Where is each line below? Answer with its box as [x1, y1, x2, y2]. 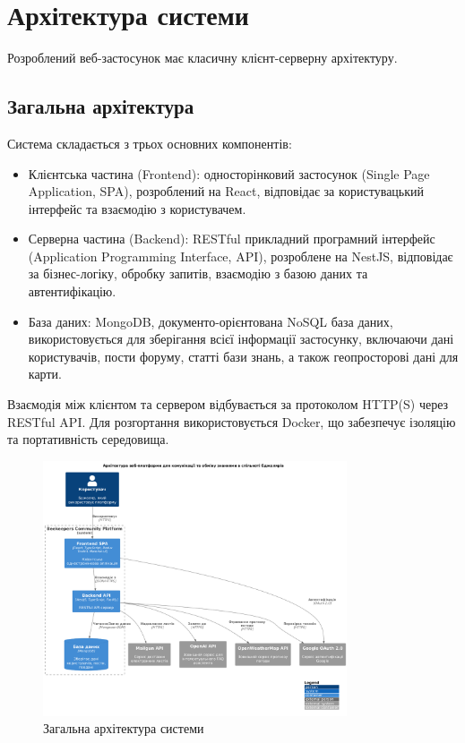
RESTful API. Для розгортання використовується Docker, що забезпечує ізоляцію [7, 412, 456, 431]
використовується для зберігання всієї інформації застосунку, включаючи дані [28, 329, 454, 348]
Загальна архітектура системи [43, 719, 204, 738]
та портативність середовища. [7, 430, 169, 448]
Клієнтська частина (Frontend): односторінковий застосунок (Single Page [28, 164, 430, 183]
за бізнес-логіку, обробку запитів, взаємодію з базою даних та [28, 264, 368, 283]
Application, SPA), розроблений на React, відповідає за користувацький [28, 182, 425, 201]
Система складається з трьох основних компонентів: [7, 133, 292, 152]
